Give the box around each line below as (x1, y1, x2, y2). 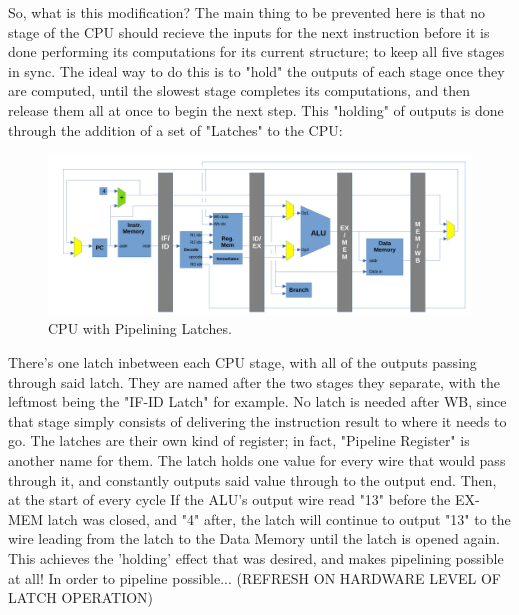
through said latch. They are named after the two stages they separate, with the (8, 371, 500, 392)
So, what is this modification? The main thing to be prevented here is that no (8, 2, 486, 22)
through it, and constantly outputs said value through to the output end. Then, (8, 469, 497, 490)
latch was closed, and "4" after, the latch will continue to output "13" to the (47, 508, 511, 529)
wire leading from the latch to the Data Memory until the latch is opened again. (8, 528, 500, 549)
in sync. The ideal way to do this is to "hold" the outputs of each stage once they (8, 60, 505, 81)
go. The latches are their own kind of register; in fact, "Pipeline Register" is (8, 430, 470, 451)
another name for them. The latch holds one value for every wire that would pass (8, 449, 506, 470)
